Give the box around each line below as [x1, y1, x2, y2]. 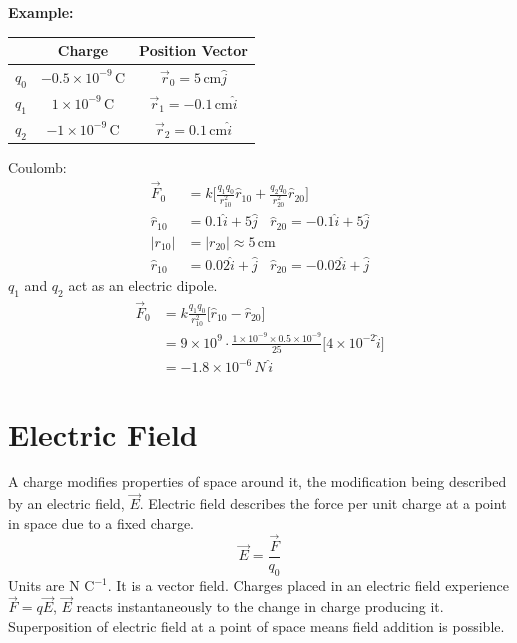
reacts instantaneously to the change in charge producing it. [76, 596, 444, 617]
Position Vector [139, 40, 248, 61]
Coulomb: [8, 157, 67, 178]
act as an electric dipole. [68, 275, 218, 296]
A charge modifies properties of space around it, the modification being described [8, 471, 507, 492]
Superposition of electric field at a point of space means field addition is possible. [8, 615, 505, 636]
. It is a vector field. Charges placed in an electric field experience [107, 574, 509, 595]
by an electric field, [8, 493, 125, 514]
